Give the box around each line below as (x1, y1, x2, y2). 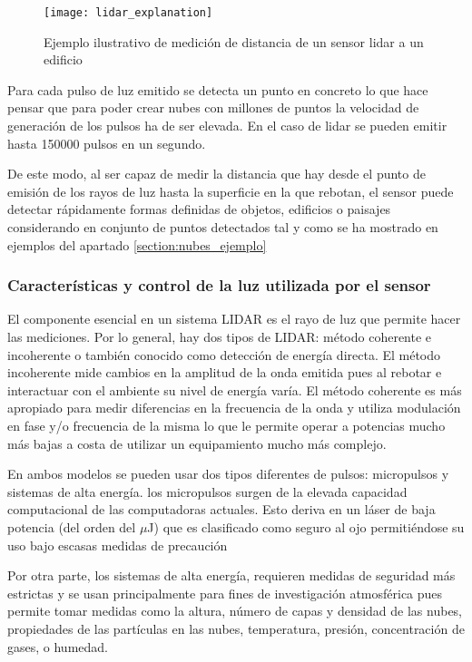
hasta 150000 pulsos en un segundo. (7, 133, 206, 152)
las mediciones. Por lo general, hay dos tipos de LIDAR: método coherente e (7, 327, 432, 346)
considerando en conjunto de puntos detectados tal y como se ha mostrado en (7, 218, 438, 236)
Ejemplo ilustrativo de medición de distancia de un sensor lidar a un (44, 32, 424, 51)
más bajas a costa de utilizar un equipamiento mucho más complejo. (7, 433, 387, 453)
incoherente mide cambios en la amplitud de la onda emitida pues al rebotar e (7, 363, 442, 382)
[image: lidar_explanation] (44, 6, 213, 19)
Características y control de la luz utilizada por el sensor (7, 274, 431, 297)
